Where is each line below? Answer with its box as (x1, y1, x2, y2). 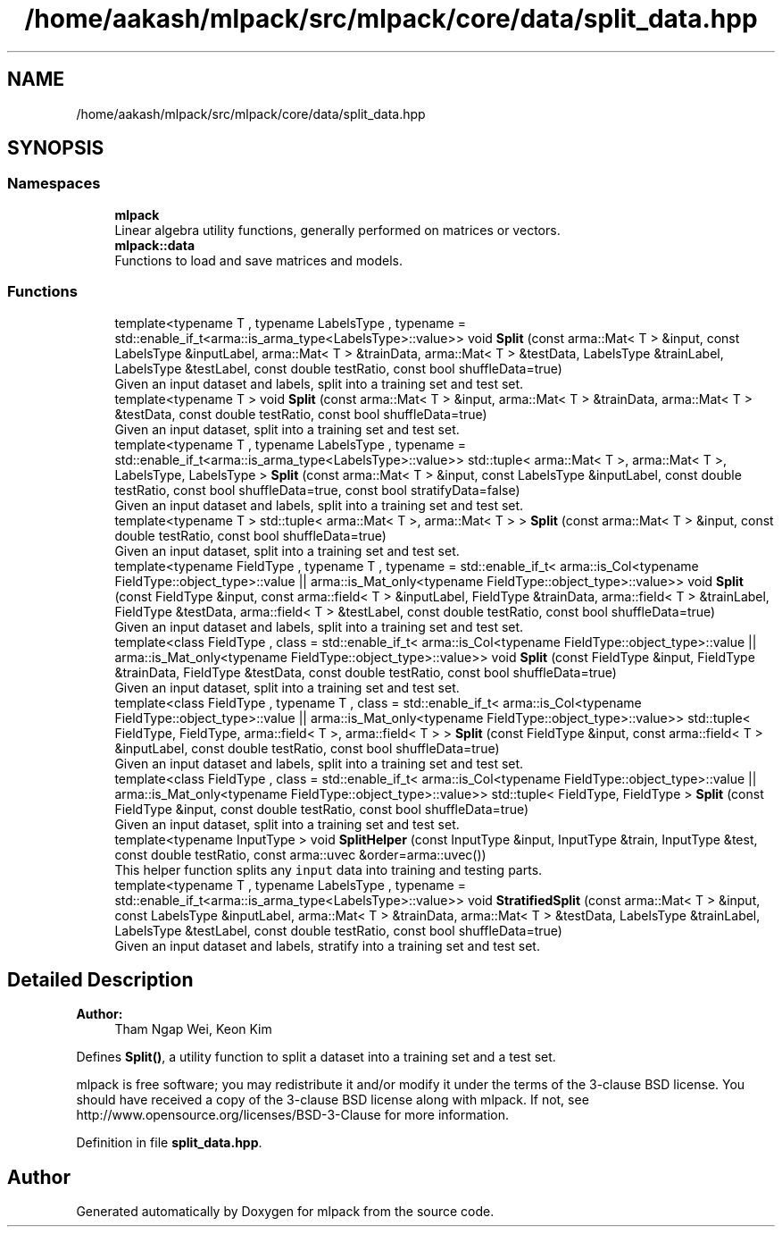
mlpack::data (114, 237, 195, 253)
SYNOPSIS (7, 137, 104, 160)
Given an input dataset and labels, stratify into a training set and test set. (114, 937, 540, 953)
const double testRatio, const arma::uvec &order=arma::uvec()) (114, 846, 487, 862)
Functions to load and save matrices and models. (114, 252, 403, 268)
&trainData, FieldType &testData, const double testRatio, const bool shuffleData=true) (114, 664, 617, 680)
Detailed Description (7, 968, 194, 991)
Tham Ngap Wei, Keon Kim (114, 1021, 272, 1037)
